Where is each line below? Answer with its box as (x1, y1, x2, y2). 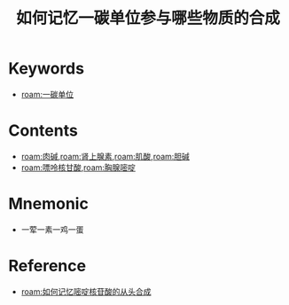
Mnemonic (8, 194, 90, 214)
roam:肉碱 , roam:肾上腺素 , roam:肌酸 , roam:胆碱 (20, 151, 190, 161)
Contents (8, 121, 79, 141)
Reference (8, 256, 86, 276)
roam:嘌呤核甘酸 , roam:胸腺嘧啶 (20, 161, 137, 173)
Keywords (8, 59, 85, 79)
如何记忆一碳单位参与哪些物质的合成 (15, 8, 280, 28)
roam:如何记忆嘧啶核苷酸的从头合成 (20, 285, 152, 297)
